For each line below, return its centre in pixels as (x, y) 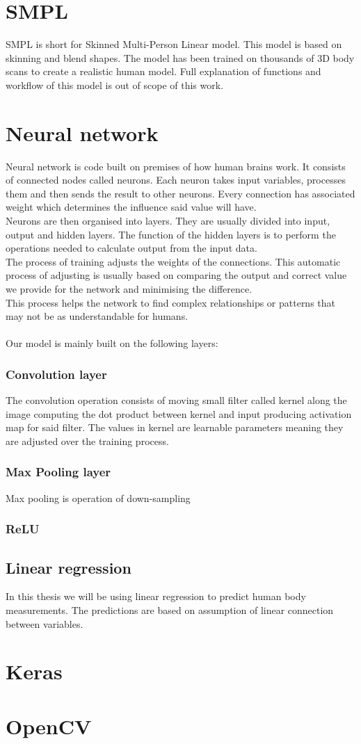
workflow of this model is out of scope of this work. (115, 84)
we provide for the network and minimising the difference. (129, 288)
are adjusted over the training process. (87, 440)
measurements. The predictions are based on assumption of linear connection (170, 609)
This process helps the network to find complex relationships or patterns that (171, 302)
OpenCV (49, 726)
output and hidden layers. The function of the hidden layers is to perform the (171, 234)
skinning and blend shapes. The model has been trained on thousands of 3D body (180, 57)
